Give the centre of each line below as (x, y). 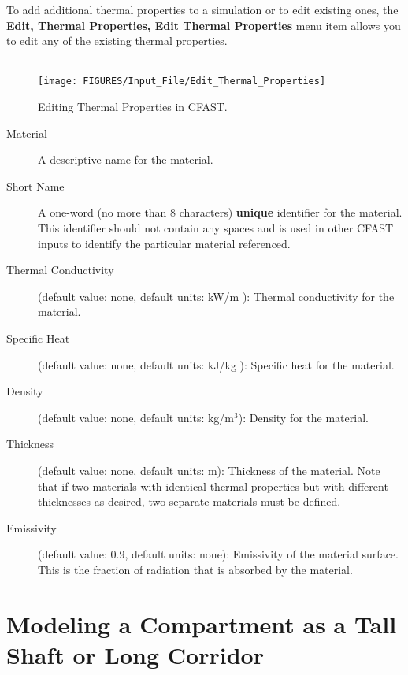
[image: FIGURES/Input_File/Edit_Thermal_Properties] (182, 82)
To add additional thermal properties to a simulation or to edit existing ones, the (202, 9)
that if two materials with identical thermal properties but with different (213, 486)
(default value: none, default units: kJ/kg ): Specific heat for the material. (216, 364)
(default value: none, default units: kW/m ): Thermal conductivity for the (216, 296)
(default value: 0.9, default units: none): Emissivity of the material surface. (218, 554)
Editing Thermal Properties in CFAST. (133, 107)
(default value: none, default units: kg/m (136, 417)
